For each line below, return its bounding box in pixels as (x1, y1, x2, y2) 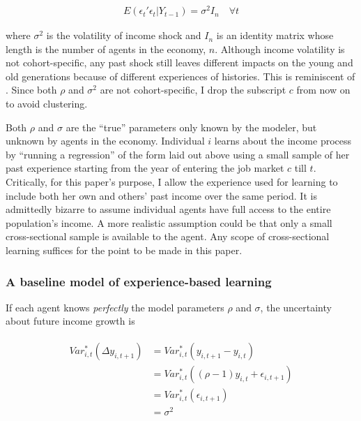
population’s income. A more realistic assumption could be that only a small (6, 215, 332, 230)
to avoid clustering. (6, 96, 88, 111)
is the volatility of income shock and (46, 28, 201, 43)
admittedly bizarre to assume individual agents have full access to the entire (6, 202, 331, 216)
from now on (296, 82, 351, 97)
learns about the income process (214, 133, 352, 148)
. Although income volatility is (215, 41, 345, 56)
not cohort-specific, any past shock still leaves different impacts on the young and (6, 55, 353, 70)
